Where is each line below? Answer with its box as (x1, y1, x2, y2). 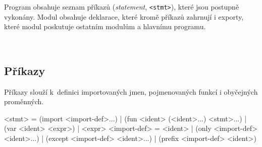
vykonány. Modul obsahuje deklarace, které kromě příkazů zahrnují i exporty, (4, 11, 244, 22)
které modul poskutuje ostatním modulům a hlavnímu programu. (4, 21, 206, 32)
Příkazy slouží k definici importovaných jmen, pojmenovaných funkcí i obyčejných (4, 86, 258, 97)
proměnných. (4, 96, 44, 107)
